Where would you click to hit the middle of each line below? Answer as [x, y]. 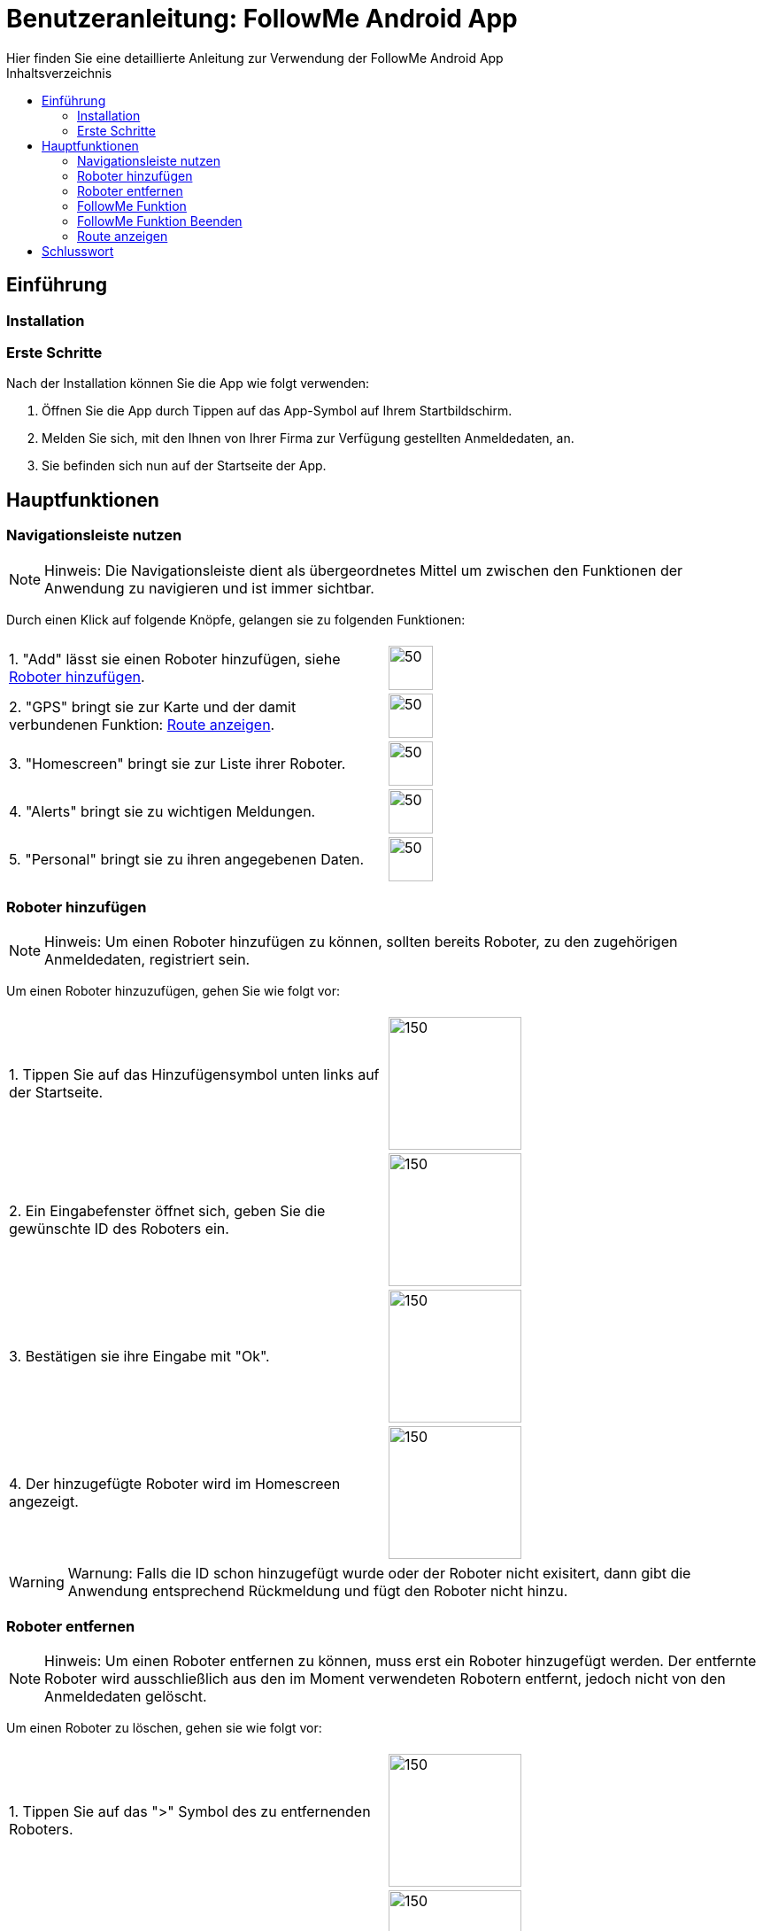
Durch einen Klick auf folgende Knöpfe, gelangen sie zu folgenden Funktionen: [236, 619]
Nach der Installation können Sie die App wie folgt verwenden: [188, 384]
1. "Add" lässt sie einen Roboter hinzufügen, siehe [175, 659]
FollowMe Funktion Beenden [160, 221]
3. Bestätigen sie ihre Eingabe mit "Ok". [139, 1357]
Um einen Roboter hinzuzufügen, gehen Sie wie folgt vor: [173, 991]
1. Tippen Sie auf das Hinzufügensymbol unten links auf [194, 1075]
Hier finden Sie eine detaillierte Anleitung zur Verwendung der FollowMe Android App [255, 58]
